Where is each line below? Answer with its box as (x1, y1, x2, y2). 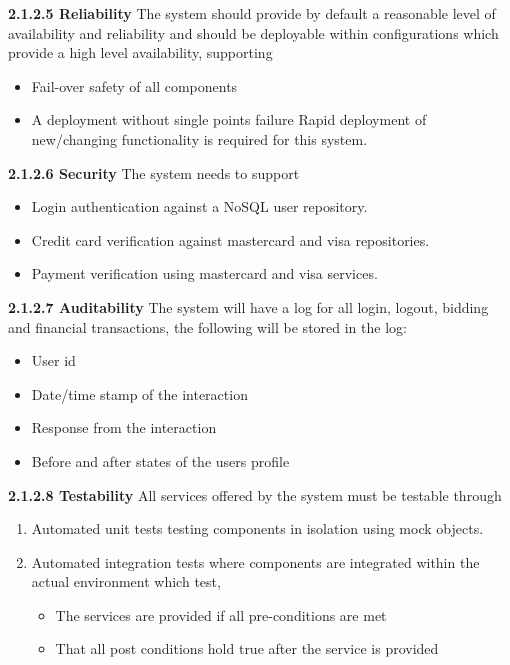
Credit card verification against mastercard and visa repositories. (31, 229, 430, 250)
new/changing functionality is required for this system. (31, 128, 368, 149)
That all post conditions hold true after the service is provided (55, 638, 439, 659)
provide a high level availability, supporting (8, 42, 273, 63)
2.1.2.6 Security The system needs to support (8, 162, 300, 183)
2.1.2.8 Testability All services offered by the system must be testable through (8, 484, 502, 505)
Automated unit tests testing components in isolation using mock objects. (31, 518, 484, 539)
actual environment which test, (31, 571, 221, 592)
